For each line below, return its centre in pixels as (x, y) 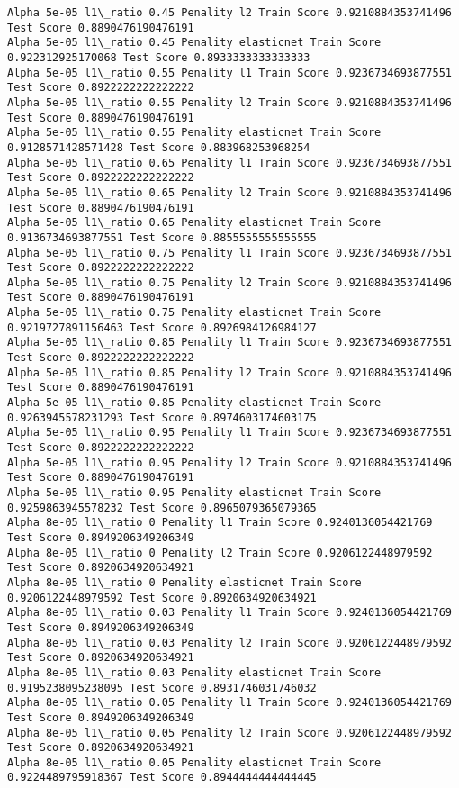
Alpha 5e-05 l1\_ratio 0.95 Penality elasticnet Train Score (194, 493)
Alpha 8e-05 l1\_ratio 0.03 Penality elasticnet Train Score (194, 672)
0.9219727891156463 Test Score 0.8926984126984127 (162, 327)
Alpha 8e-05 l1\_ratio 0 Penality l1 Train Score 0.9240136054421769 (220, 523)
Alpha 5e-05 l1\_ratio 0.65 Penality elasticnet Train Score (194, 223)
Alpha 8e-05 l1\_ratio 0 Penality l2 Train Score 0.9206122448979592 (220, 553)
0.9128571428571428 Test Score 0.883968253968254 (159, 147)
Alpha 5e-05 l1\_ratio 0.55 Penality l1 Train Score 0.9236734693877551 (229, 72)
